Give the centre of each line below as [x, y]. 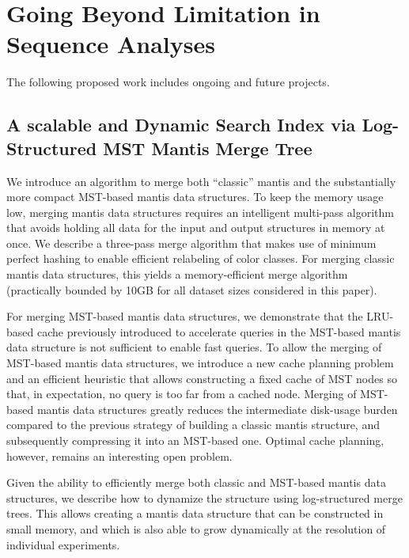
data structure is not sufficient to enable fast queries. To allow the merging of [194, 347]
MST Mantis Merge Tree [208, 148]
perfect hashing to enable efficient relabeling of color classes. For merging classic [201, 258]
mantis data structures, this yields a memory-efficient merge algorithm [177, 274]
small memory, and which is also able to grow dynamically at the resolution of [196, 528]
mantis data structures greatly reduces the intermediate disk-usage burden [217, 409]
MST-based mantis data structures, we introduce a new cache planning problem [200, 363]
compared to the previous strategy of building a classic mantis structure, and [193, 425]
